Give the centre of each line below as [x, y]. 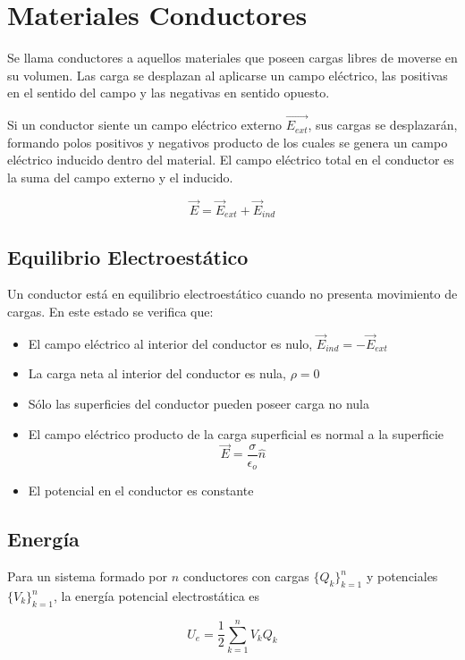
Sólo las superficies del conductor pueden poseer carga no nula [199, 403]
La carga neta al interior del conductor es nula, [157, 373]
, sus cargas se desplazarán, [383, 125]
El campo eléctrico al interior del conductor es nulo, [170, 343]
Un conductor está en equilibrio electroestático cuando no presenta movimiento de [232, 294]
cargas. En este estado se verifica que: [110, 311]
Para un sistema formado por [87, 576]
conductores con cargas [246, 576]
